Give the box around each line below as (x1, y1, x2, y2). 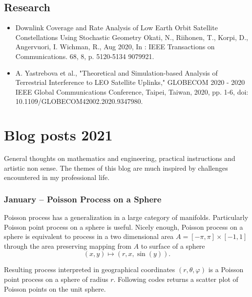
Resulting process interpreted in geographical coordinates (4, 264, 175, 275)
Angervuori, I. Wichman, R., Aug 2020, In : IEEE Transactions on (15, 41, 215, 52)
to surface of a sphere (141, 240, 205, 251)
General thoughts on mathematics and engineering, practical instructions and (4, 153, 235, 163)
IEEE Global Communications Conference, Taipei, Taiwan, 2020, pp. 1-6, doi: (15, 86, 249, 97)
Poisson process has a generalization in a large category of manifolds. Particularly (4, 212, 249, 222)
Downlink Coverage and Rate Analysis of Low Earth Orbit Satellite (15, 22, 218, 33)
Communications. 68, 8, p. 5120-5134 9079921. (15, 51, 154, 61)
